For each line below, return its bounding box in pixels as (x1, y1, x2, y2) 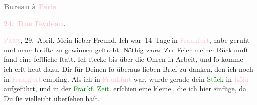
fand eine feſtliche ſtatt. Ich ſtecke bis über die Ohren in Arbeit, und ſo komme (4, 54, 243, 64)
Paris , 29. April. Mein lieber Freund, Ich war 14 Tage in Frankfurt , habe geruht (4, 35, 250, 45)
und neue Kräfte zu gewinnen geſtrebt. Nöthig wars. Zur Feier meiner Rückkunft (4, 44, 249, 54)
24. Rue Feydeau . (4, 18, 66, 28)
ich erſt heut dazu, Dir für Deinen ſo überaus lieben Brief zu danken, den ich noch (4, 63, 253, 74)
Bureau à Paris (4, 1, 56, 11)
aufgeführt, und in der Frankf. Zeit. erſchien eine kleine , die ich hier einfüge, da (4, 83, 247, 94)
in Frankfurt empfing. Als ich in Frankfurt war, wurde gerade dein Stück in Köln (4, 73, 249, 84)
